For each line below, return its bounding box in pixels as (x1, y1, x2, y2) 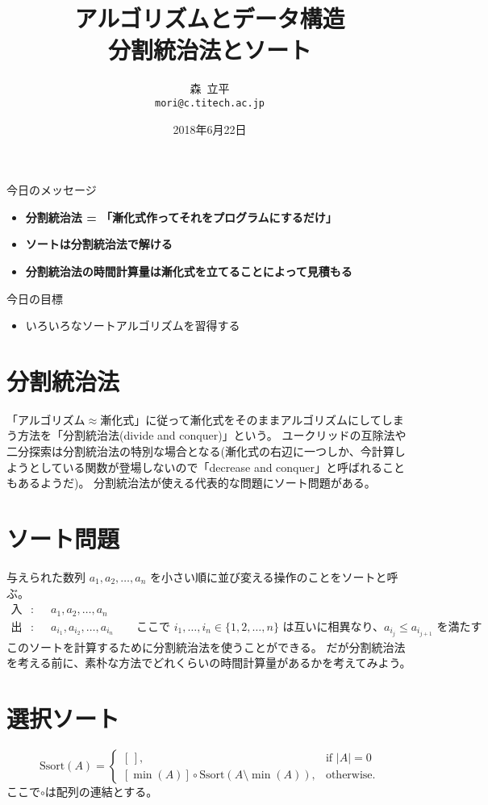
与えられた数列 (6, 568, 86, 585)
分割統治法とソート (107, 33, 311, 66)
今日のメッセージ (6, 181, 97, 198)
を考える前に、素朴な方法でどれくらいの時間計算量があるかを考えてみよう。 (6, 654, 411, 671)
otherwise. (325, 769, 376, 781)
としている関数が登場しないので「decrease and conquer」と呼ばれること (28, 458, 406, 475)
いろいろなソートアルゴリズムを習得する (25, 317, 240, 334)
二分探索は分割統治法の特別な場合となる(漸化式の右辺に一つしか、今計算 (6, 443, 394, 460)
